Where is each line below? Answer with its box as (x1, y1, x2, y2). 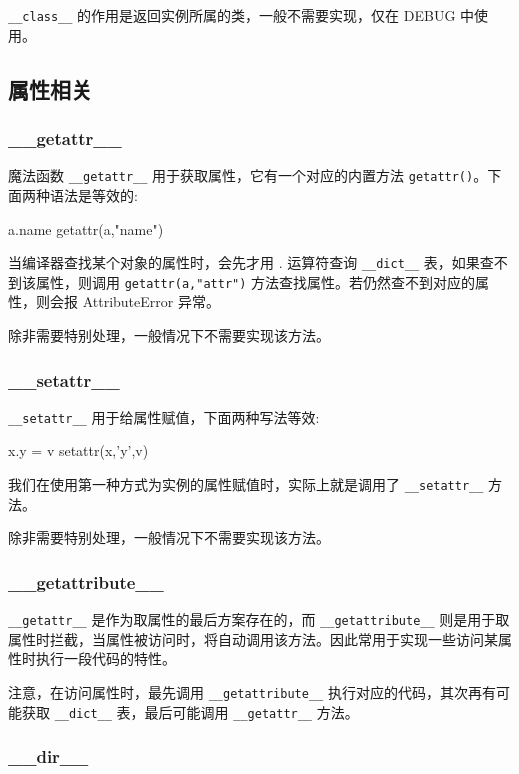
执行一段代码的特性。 (35, 648, 176, 669)
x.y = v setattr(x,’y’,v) (8, 440, 149, 461)
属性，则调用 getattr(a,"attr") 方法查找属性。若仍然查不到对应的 (35, 271, 476, 292)
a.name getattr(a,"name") (8, 218, 164, 239)
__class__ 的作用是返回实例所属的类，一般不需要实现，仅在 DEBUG (8, 5, 456, 25)
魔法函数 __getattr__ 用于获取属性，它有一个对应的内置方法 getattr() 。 (8, 165, 488, 186)
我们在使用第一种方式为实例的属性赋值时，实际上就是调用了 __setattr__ (8, 474, 484, 495)
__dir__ (8, 744, 89, 769)
